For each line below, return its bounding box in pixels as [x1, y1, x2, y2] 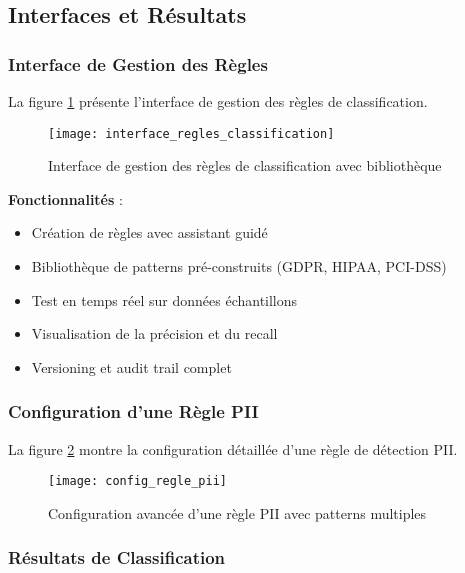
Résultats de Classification [8, 545, 226, 570]
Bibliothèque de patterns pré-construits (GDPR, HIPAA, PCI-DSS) [31, 256, 447, 277]
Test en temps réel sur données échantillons [31, 289, 298, 310]
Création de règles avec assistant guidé [31, 222, 268, 243]
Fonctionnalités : [8, 188, 123, 209]
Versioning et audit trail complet [31, 356, 232, 377]
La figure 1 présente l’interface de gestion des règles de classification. [8, 91, 428, 111]
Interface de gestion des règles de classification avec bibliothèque [48, 155, 442, 176]
